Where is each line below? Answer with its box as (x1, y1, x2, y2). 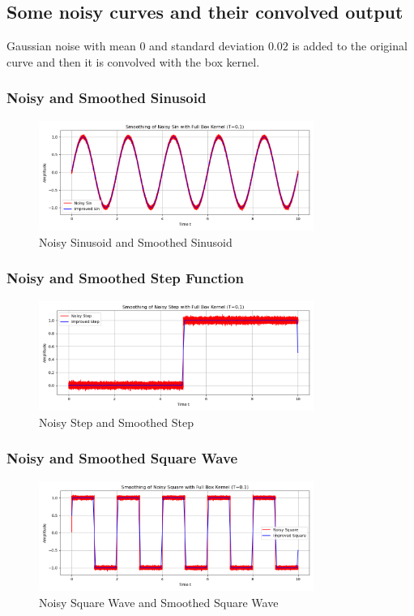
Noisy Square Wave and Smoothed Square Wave (39, 594, 279, 611)
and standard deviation (149, 37, 265, 54)
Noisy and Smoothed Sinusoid (6, 88, 207, 108)
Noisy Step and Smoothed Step (39, 413, 194, 430)
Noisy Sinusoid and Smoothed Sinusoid (39, 233, 233, 250)
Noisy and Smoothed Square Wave (6, 448, 238, 468)
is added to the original (292, 37, 408, 54)
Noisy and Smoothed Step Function (6, 268, 244, 288)
